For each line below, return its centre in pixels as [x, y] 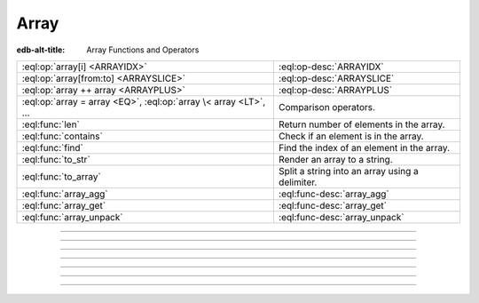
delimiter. [298, 182]
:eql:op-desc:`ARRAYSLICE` [336, 78]
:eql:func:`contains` [63, 136]
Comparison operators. [327, 107]
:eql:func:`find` [52, 148]
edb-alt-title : [41, 50]
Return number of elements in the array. [361, 124]
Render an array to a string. [336, 159]
